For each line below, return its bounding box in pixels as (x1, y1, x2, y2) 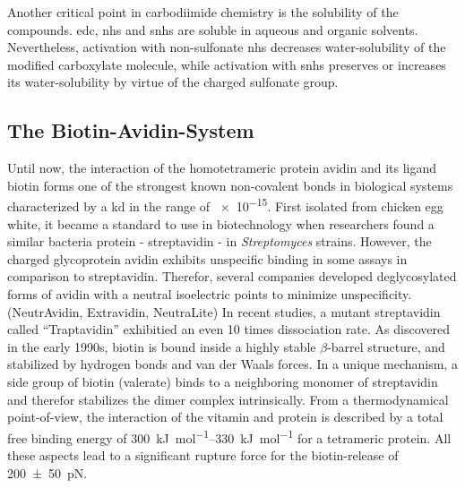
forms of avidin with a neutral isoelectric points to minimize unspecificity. (7, 284, 412, 303)
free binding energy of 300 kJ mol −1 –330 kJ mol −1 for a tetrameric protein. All (7, 425, 452, 447)
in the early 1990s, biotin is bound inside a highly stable (7, 337, 316, 355)
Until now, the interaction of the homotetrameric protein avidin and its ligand (7, 158, 436, 177)
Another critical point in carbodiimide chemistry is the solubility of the (7, 3, 399, 21)
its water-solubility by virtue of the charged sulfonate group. (7, 73, 339, 91)
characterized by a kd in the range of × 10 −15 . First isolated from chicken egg (7, 194, 443, 216)
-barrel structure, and (327, 337, 445, 355)
